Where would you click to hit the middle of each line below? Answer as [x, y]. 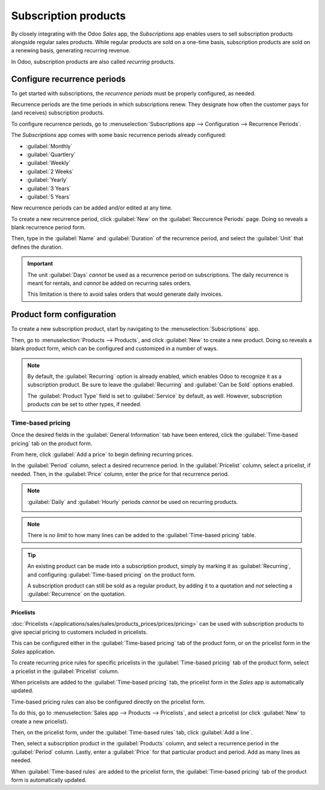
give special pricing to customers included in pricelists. [79, 632]
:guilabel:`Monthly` [49, 146]
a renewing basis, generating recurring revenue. [71, 51]
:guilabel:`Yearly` [47, 180]
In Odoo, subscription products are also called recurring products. [93, 62]
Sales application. [33, 651]
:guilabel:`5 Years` [49, 197]
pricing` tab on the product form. [52, 443]
